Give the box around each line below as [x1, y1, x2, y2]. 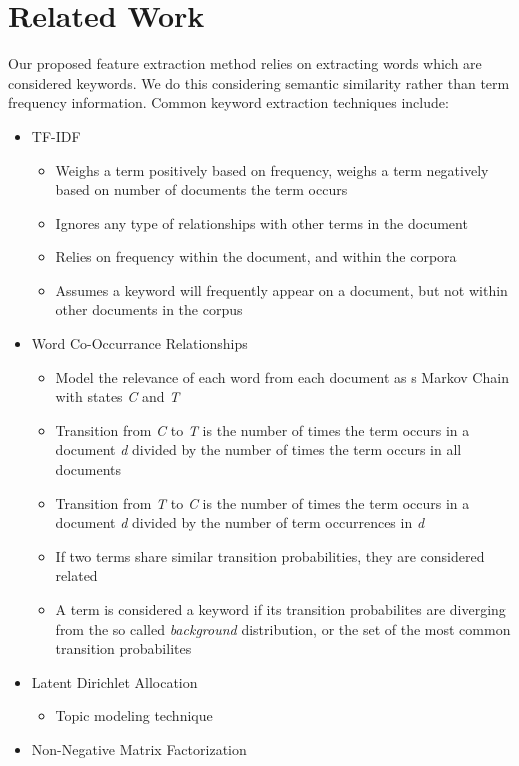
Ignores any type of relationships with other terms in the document [55, 212, 468, 233]
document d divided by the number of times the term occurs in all [55, 439, 462, 460]
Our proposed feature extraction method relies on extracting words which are [8, 53, 482, 74]
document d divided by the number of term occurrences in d [55, 512, 425, 533]
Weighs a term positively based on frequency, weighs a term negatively [55, 159, 489, 180]
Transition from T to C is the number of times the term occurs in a [55, 492, 470, 513]
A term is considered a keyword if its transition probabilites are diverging [55, 599, 506, 619]
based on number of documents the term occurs [55, 179, 348, 200]
